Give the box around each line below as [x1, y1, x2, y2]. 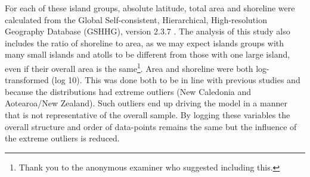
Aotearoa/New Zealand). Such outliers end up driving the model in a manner [5, 97, 287, 109]
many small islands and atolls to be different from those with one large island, [5, 48, 290, 61]
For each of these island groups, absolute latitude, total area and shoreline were [5, 2, 295, 14]
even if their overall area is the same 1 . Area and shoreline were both [5, 60, 253, 74]
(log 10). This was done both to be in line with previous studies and [51, 74, 300, 86]
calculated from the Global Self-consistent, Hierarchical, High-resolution [5, 13, 267, 26]
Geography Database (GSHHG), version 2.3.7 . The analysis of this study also [5, 25, 290, 37]
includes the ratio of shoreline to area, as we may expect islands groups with [5, 36, 284, 49]
